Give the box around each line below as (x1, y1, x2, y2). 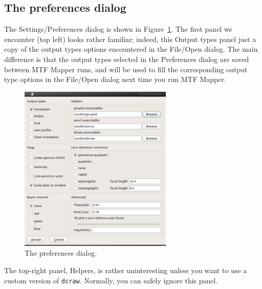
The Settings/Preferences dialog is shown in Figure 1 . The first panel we (4, 24, 232, 34)
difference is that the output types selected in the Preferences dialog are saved (4, 53, 249, 64)
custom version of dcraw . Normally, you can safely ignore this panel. (4, 275, 218, 285)
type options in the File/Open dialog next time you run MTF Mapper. (4, 74, 226, 85)
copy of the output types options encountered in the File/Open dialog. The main (4, 44, 258, 54)
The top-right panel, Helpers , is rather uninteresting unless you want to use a (4, 264, 247, 275)
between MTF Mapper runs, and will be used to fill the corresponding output (4, 64, 248, 74)
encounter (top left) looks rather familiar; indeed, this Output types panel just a (4, 33, 256, 44)
